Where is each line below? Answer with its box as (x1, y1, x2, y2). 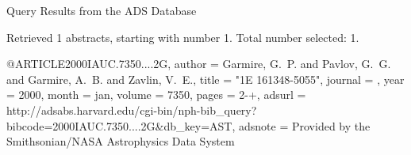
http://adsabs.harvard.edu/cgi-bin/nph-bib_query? (6, 101, 257, 118)
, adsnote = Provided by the (232, 117, 371, 134)
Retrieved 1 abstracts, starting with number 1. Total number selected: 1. (6, 28, 359, 45)
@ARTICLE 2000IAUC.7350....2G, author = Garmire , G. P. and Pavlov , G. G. (6, 55, 391, 72)
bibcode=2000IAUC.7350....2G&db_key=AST (6, 117, 232, 134)
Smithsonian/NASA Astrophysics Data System (6, 133, 235, 149)
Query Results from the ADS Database (6, 2, 197, 18)
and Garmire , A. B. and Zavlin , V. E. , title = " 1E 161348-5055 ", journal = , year (6, 70, 405, 87)
